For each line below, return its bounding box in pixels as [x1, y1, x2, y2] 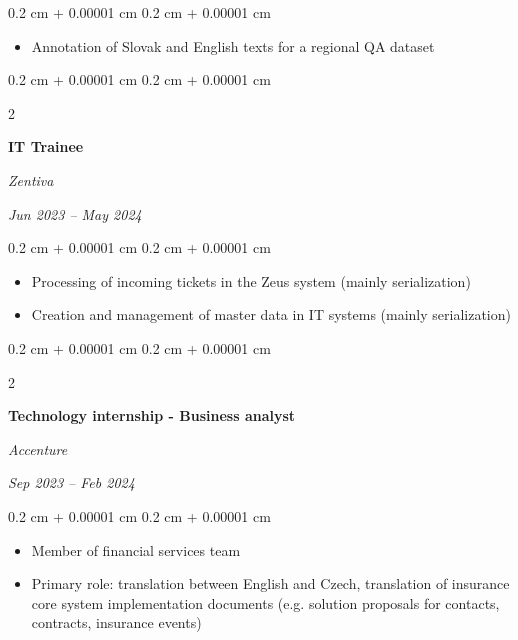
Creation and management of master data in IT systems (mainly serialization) [31, 304, 511, 325]
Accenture [8, 438, 68, 459]
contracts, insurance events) [31, 612, 202, 633]
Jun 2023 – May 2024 [8, 203, 142, 224]
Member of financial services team [31, 539, 241, 560]
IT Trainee [8, 136, 84, 157]
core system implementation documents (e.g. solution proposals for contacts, [31, 592, 500, 613]
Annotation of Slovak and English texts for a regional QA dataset [31, 35, 435, 56]
